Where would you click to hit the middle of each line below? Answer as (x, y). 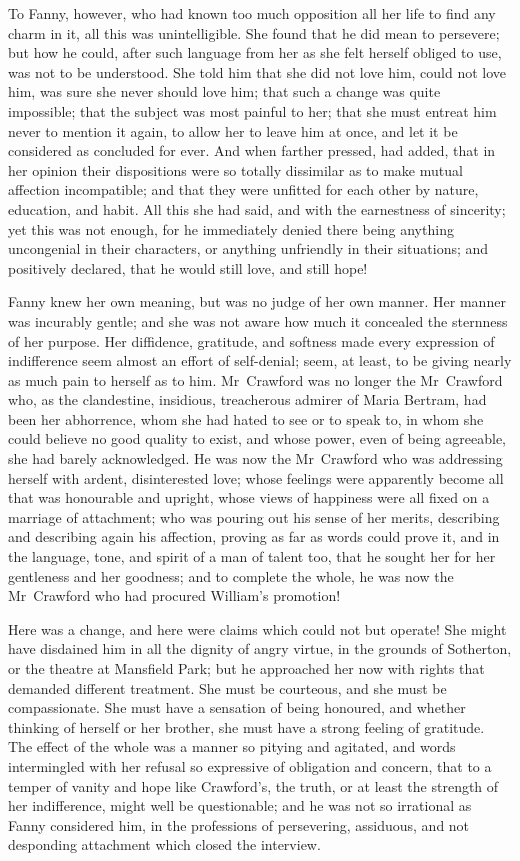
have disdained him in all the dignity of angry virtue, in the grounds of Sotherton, (260, 648)
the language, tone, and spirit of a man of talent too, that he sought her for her (252, 556)
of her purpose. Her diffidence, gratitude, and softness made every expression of (251, 340)
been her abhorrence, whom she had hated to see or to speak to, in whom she (246, 418)
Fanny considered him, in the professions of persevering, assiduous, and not (239, 824)
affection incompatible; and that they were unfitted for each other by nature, (243, 189)
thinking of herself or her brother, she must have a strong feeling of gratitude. (246, 726)
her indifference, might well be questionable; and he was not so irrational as (240, 805)
